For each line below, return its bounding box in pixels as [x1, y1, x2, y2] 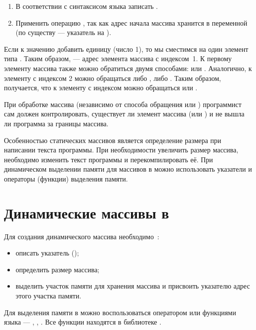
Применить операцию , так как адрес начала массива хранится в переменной [15, 17, 248, 28]
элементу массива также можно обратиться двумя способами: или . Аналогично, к [4, 63, 252, 73]
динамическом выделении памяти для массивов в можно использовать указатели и [4, 164, 252, 174]
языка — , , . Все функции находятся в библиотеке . [4, 317, 162, 327]
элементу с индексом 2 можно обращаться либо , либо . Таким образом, [4, 73, 221, 83]
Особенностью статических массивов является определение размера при [4, 135, 221, 145]
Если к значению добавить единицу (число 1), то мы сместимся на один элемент [4, 43, 249, 54]
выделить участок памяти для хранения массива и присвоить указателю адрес [15, 281, 250, 291]
